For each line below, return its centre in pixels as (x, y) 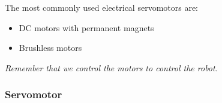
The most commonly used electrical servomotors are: (102, 7)
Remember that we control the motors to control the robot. (111, 67)
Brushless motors (50, 48)
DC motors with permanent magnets (86, 27)
